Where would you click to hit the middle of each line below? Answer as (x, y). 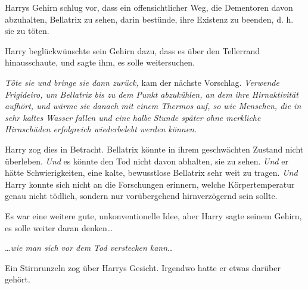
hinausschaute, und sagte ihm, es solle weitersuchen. (100, 62)
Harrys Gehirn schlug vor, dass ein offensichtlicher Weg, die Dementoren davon (149, 7)
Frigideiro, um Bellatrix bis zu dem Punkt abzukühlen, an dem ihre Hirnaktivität (152, 94)
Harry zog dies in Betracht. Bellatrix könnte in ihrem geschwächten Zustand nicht (154, 149)
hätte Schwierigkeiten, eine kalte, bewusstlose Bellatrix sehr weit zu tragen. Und (151, 173)
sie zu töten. (27, 31)
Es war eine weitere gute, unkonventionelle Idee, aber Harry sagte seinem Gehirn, (153, 215)
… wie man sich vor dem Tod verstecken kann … (89, 248)
